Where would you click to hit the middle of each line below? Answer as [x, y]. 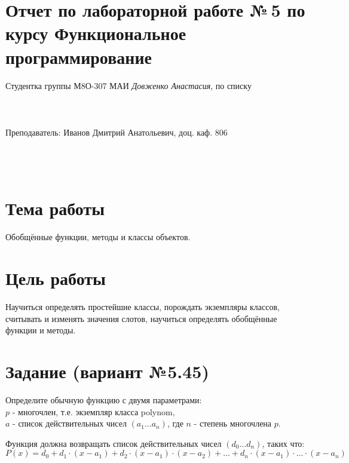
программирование [79, 56]
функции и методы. [41, 330]
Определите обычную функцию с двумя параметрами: [104, 400]
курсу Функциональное [96, 33]
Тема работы [55, 208]
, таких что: [283, 443]
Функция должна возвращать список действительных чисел [114, 443]
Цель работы [56, 278]
